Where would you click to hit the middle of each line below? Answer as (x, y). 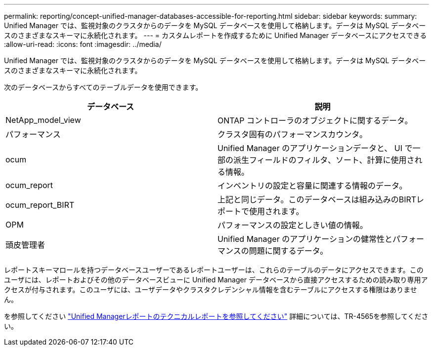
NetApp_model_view (43, 120)
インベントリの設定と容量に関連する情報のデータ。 (312, 186)
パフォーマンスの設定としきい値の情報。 (293, 225)
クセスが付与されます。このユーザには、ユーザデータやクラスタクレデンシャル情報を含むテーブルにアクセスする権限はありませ (211, 290)
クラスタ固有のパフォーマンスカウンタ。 (292, 134)
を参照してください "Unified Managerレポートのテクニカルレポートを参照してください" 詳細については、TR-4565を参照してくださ (216, 316)
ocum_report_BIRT (40, 205)
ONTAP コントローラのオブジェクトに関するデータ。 (315, 120)
